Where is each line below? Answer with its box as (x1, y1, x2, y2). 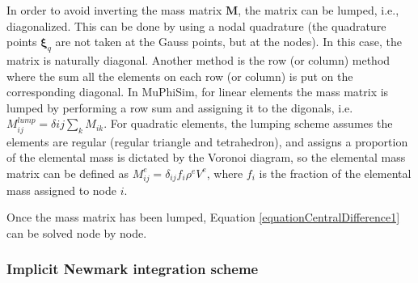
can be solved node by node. (6, 224, 147, 241)
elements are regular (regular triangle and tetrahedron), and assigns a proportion (6, 133, 408, 150)
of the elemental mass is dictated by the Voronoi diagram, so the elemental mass (6, 149, 406, 166)
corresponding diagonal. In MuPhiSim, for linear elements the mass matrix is (6, 83, 389, 100)
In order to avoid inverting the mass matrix (6, 2, 222, 18)
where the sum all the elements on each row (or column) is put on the (6, 67, 353, 84)
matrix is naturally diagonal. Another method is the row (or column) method (6, 51, 391, 68)
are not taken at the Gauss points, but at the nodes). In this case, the (55, 33, 402, 50)
